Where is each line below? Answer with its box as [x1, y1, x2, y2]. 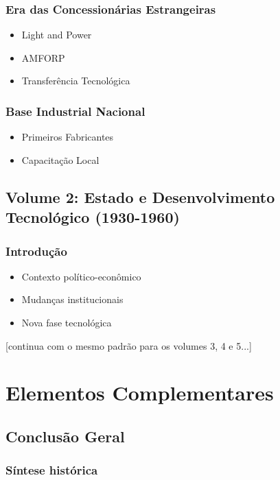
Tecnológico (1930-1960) [5, 206, 180, 228]
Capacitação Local [21, 152, 100, 167]
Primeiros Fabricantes [21, 130, 114, 144]
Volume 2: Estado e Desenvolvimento [5, 186, 275, 207]
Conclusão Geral [5, 425, 125, 446]
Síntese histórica [5, 461, 98, 479]
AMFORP [21, 50, 65, 64]
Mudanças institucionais [21, 292, 124, 307]
